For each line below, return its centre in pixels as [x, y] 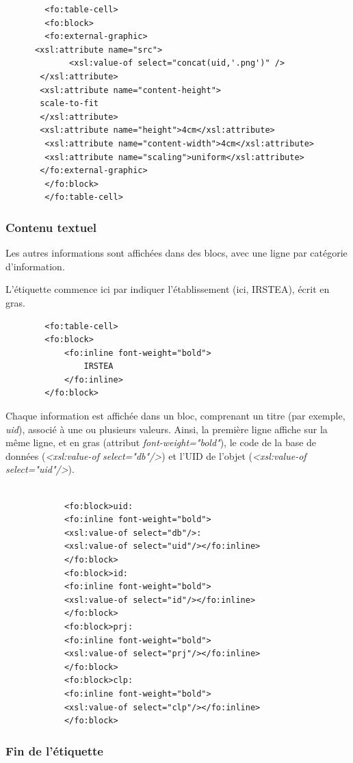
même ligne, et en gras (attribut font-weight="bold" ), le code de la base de [161, 442]
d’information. [35, 266]
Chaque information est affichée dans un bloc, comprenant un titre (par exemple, [175, 416]
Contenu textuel [51, 227]
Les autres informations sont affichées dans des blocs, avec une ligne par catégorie [176, 253]
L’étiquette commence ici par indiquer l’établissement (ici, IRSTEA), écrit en [168, 289]
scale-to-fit [69, 104]
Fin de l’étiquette [54, 750]
